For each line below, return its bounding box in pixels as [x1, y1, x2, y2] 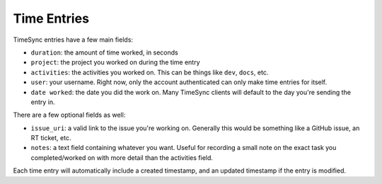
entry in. [30, 98, 56, 106]
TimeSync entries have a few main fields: [13, 35, 134, 44]
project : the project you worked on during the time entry [30, 58, 201, 67]
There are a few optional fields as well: [13, 110, 126, 120]
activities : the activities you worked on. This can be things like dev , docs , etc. [30, 68, 269, 76]
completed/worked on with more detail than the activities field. [30, 153, 214, 162]
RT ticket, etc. [30, 134, 71, 142]
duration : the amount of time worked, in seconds [30, 48, 178, 57]
